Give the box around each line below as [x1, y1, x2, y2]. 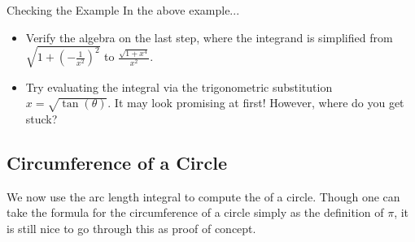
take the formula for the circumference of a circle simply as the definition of [7, 204, 384, 221]
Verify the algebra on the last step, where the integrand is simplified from [25, 28, 393, 45]
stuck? [25, 110, 58, 127]
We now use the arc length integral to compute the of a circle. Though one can [7, 188, 400, 205]
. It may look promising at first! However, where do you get [107, 94, 404, 111]
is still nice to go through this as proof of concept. [7, 220, 256, 237]
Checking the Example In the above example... [7, 2, 240, 18]
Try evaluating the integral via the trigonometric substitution [25, 78, 333, 95]
